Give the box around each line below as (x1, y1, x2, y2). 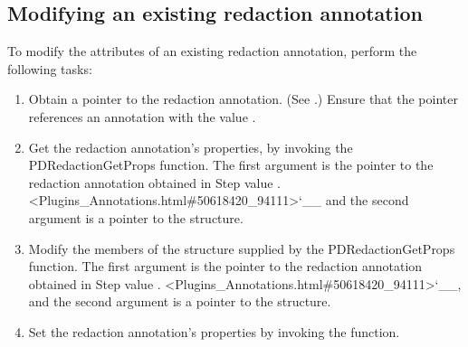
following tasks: (7, 59, 92, 78)
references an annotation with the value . (28, 107, 256, 126)
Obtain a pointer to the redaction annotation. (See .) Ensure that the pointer (28, 89, 458, 108)
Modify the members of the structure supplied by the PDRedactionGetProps (28, 239, 455, 258)
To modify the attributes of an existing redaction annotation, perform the (7, 42, 417, 61)
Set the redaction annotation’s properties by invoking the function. (28, 322, 400, 341)
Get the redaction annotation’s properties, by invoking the (28, 137, 353, 156)
